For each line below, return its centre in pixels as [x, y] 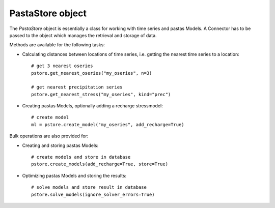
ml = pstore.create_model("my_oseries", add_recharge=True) [108, 124]
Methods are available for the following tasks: [57, 45]
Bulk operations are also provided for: [49, 136]
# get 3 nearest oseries [62, 66]
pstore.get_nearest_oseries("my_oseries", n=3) [92, 73]
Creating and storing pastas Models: [60, 145]
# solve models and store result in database [89, 187]
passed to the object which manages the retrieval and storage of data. [83, 35]
